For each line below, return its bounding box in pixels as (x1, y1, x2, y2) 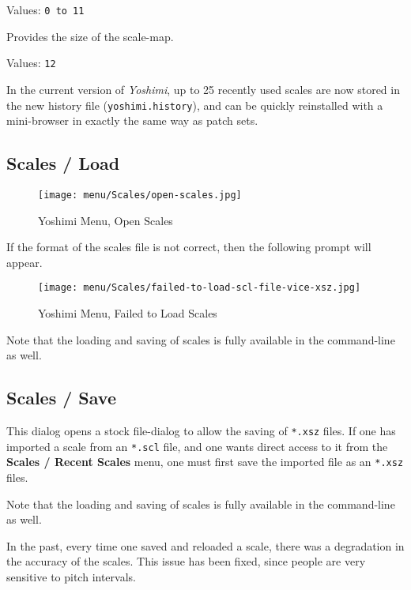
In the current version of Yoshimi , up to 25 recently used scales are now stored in (6, 81, 400, 97)
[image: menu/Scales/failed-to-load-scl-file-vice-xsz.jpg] (38, 282, 361, 294)
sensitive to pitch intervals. (6, 568, 136, 584)
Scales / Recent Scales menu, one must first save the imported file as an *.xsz (6, 453, 404, 470)
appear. (6, 254, 43, 270)
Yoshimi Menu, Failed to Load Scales (38, 305, 217, 321)
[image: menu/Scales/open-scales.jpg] (38, 189, 242, 201)
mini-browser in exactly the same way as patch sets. (6, 112, 258, 129)
